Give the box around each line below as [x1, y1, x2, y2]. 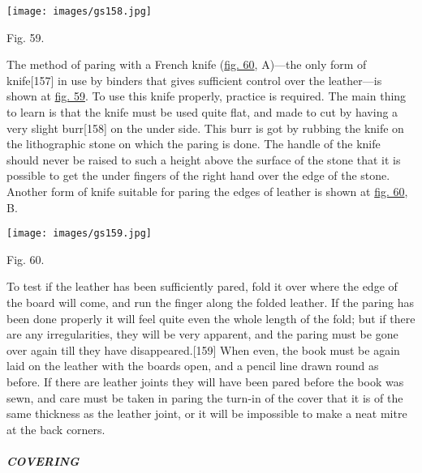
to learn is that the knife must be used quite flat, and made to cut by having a [6, 104, 398, 121]
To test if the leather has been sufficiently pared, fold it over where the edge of [6, 278, 398, 295]
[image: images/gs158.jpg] [6, 6, 152, 17]
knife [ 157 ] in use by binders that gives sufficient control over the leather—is [6, 71, 382, 88]
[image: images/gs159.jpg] [6, 228, 152, 240]
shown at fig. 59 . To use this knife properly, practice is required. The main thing [6, 87, 407, 104]
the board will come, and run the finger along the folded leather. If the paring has [6, 294, 414, 311]
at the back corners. [6, 420, 105, 437]
